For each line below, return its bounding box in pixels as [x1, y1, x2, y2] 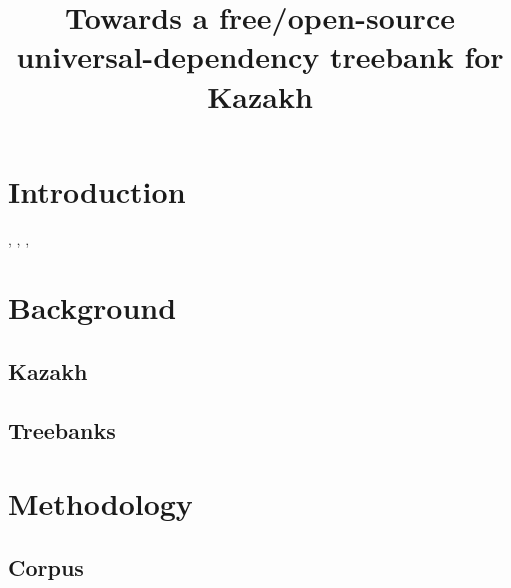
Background [8, 287, 177, 328]
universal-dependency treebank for [16, 36, 504, 77]
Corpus [8, 551, 84, 582]
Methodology [8, 483, 193, 524]
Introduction [8, 170, 186, 211]
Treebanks [8, 414, 116, 445]
